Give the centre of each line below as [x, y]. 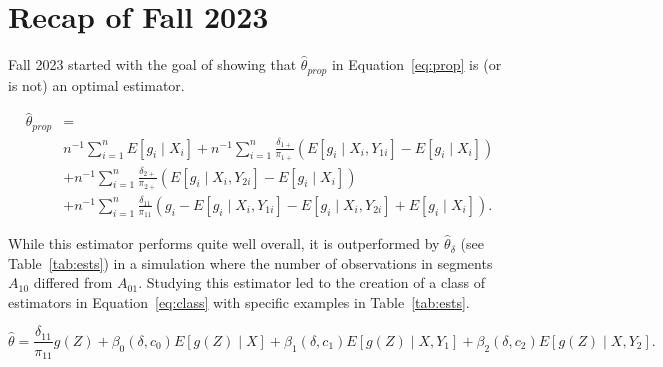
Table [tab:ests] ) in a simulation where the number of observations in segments [250, 262]
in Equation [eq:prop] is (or [416, 64]
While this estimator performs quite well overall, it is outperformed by [224, 243]
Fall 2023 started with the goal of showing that [152, 64]
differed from [73, 282]
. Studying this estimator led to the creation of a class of [312, 282]
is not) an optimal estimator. [96, 84]
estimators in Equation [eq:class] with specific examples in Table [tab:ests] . [239, 301]
